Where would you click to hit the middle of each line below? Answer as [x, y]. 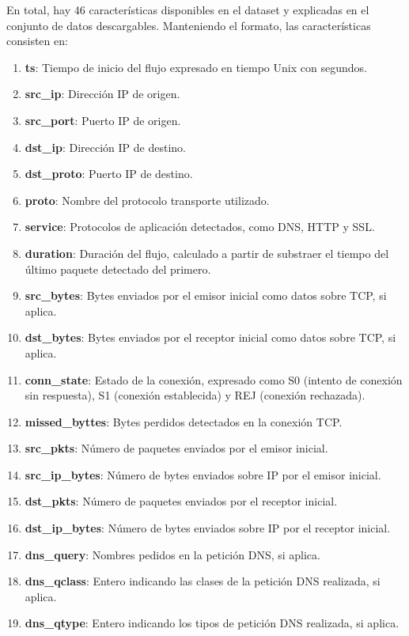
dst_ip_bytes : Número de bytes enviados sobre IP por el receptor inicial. [208, 528]
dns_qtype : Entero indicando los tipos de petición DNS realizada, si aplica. [212, 623]
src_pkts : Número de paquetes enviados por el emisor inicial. [176, 448]
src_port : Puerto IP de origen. [103, 120]
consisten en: [37, 41]
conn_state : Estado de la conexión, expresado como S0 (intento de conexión [214, 379]
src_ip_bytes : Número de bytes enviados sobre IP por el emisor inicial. [203, 474]
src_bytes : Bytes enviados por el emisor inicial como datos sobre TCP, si [206, 295]
